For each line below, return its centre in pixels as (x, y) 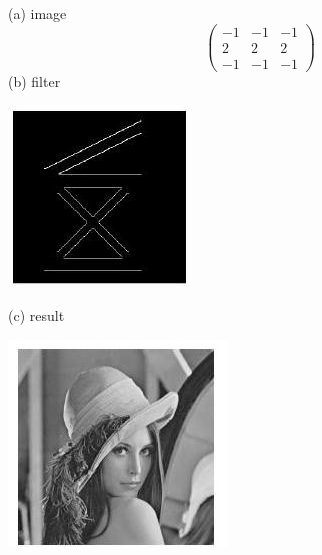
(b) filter (34, 80)
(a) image (37, 13)
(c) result (36, 314)
